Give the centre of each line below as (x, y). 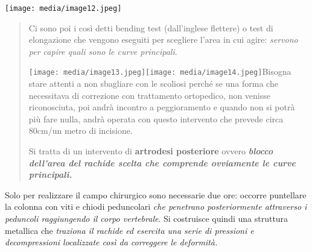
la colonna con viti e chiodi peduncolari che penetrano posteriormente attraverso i (156, 206)
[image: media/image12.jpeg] (63, 8)
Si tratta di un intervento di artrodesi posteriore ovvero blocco (151, 151)
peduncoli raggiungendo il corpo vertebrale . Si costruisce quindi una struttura (147, 219)
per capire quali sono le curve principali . (103, 51)
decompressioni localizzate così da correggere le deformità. (111, 242)
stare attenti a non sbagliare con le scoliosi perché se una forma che (153, 83)
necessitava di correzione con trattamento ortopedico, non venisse (149, 95)
